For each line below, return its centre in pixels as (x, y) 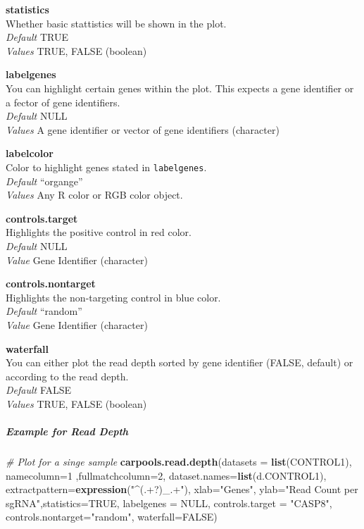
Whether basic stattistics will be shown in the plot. (116, 23)
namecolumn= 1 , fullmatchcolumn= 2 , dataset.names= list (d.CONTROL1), (166, 475)
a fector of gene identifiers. (63, 102)
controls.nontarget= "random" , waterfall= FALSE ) (112, 517)
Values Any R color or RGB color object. (94, 195)
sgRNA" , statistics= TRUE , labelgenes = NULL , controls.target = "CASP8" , (169, 503)
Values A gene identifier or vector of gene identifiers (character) (143, 129)
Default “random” (44, 311)
